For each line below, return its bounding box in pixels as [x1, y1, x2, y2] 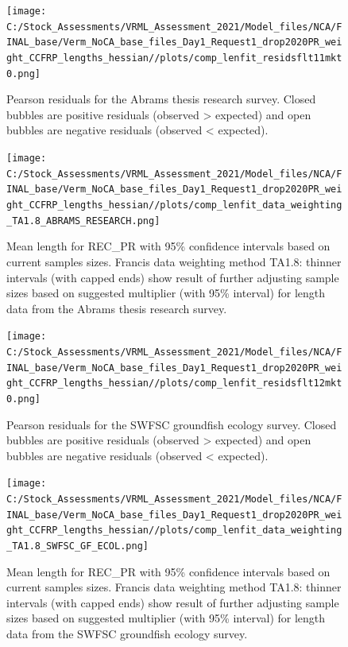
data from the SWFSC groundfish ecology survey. [6, 626, 248, 642]
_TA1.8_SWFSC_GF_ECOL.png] [6, 540, 149, 552]
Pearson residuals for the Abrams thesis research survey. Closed [6, 91, 316, 107]
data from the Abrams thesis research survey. [6, 300, 227, 316]
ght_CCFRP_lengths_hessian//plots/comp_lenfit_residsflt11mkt [6, 52, 342, 64]
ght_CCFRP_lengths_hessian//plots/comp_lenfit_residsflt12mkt [6, 378, 342, 389]
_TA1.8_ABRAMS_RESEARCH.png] [6, 215, 160, 227]
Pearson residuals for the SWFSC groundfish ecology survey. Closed [6, 416, 337, 432]
